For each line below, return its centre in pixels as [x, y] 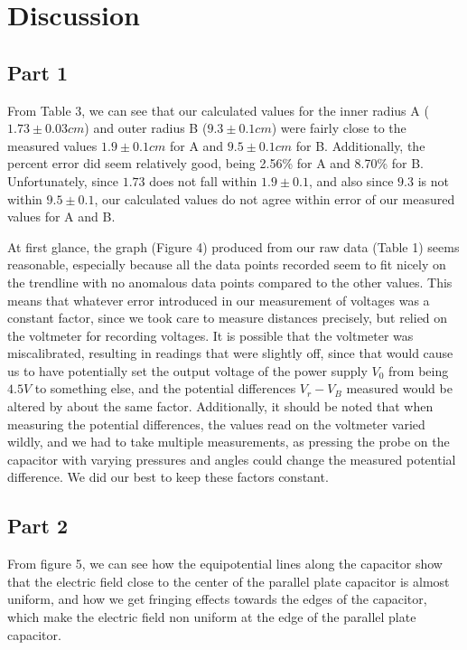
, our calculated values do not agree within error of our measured [275, 198]
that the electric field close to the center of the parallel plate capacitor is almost [229, 581]
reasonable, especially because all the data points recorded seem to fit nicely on [227, 264]
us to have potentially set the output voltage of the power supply [187, 370]
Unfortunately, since [63, 180]
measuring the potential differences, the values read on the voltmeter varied [216, 424]
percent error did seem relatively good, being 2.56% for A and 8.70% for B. [215, 163]
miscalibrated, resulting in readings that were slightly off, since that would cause [230, 353]
